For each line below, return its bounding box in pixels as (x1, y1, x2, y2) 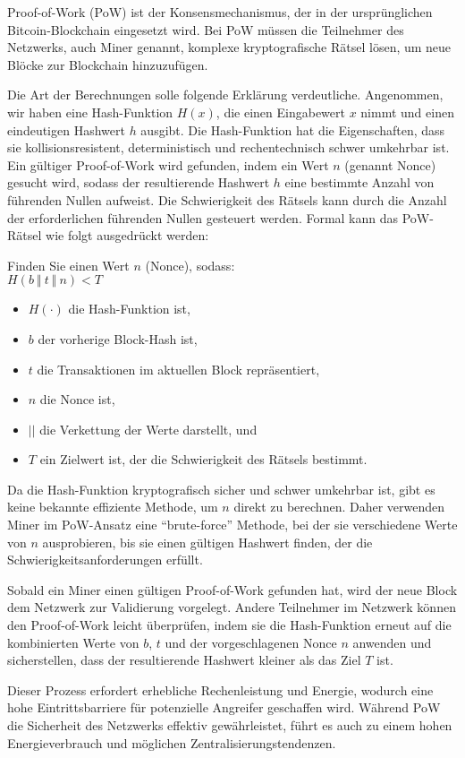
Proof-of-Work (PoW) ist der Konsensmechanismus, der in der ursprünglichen (7, 3, 433, 21)
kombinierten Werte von (7, 633, 139, 651)
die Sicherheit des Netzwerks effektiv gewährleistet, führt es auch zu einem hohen (7, 716, 452, 734)
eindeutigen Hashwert (7, 120, 125, 139)
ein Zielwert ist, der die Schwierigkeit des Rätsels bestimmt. (39, 450, 368, 469)
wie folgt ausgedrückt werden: (46, 226, 209, 245)
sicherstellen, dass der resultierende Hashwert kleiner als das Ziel (7, 650, 361, 669)
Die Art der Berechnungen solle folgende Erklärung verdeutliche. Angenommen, (7, 85, 444, 104)
